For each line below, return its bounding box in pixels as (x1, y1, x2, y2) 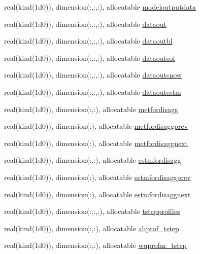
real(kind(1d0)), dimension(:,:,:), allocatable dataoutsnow (4, 69, 182, 80)
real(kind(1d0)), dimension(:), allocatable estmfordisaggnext (4, 189, 191, 199)
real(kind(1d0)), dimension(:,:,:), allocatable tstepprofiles (4, 206, 180, 216)
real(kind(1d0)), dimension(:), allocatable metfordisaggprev (4, 121, 188, 131)
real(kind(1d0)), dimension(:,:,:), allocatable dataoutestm (4, 86, 181, 97)
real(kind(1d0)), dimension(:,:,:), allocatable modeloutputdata (4, 2, 196, 12)
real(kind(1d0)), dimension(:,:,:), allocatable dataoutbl (4, 35, 173, 46)
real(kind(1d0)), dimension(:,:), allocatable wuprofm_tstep (4, 240, 187, 250)
